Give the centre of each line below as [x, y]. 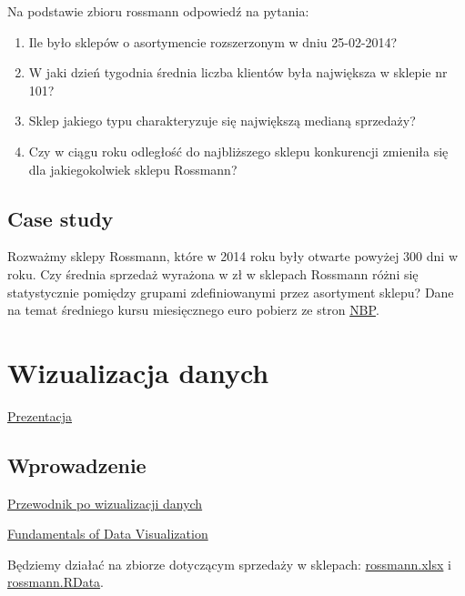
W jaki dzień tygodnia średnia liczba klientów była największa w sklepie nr [238, 72]
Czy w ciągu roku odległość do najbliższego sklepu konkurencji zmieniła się [238, 151]
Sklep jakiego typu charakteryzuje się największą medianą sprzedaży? [222, 121]
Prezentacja [40, 415]
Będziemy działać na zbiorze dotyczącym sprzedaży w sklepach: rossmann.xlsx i [229, 564]
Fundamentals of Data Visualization [108, 534]
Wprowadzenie [77, 465]
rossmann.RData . [56, 582]
